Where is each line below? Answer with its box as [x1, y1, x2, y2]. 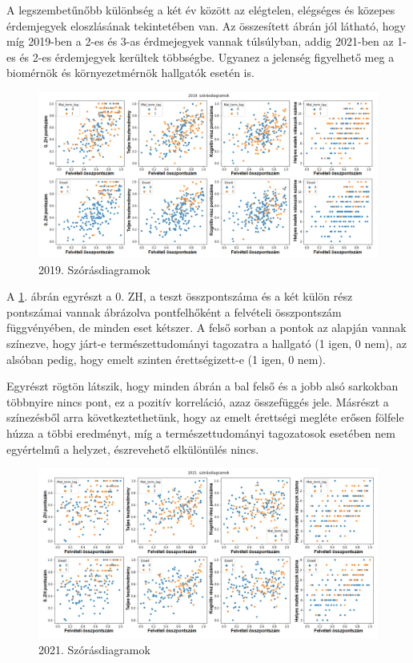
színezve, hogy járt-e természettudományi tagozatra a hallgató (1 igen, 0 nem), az [6, 334, 407, 351]
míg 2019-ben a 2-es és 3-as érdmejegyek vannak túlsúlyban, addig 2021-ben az [6, 33, 394, 50]
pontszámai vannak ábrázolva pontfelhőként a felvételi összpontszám [6, 303, 342, 320]
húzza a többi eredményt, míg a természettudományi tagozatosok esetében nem [6, 424, 395, 441]
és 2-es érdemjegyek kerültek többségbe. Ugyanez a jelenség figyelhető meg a [19, 48, 395, 65]
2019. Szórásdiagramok [38, 261, 150, 277]
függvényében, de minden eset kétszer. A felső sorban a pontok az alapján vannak [6, 319, 407, 336]
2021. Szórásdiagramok [38, 641, 150, 657]
